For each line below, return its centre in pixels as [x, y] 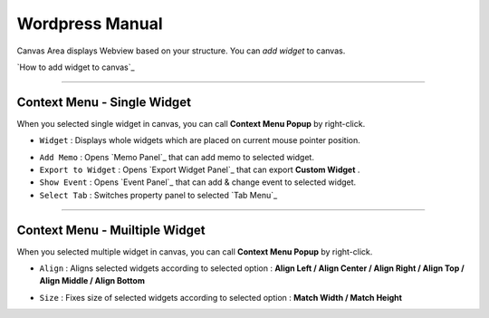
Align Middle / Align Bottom [92, 281]
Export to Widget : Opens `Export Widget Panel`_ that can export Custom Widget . [200, 170]
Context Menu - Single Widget [104, 102]
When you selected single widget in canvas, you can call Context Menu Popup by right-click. [191, 123]
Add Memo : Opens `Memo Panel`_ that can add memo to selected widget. [177, 157]
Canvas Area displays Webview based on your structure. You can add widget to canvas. [181, 51]
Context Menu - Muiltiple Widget [111, 230]
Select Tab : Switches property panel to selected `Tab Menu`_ [158, 195]
